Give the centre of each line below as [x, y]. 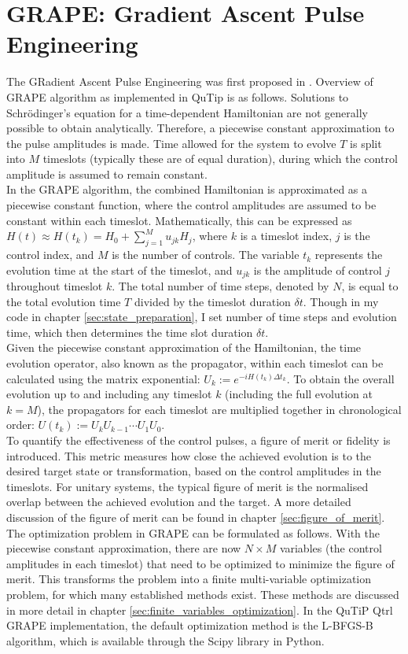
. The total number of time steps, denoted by [221, 286]
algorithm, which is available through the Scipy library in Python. [165, 640]
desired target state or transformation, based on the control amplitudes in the [194, 471]
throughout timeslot [55, 286]
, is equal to [370, 286]
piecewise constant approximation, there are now [124, 548]
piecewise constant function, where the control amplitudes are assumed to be [191, 205]
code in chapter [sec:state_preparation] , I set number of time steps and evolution [202, 317]
